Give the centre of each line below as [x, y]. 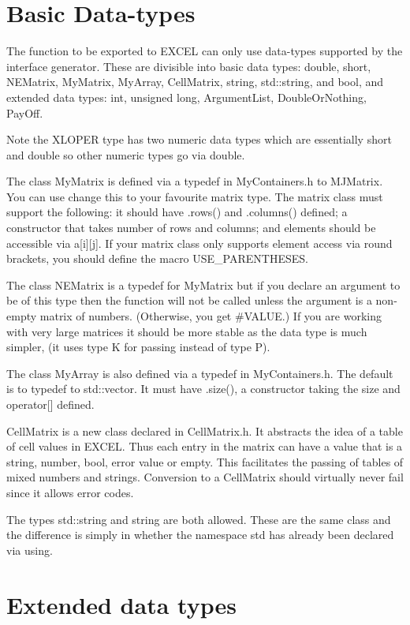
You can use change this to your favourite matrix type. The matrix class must [195, 196]
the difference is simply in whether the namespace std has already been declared [200, 535]
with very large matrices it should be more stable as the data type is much [187, 331]
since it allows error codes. [70, 492]
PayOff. [25, 112]
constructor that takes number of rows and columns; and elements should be [191, 228]
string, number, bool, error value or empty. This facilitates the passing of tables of [205, 461]
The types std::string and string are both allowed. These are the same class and [199, 519]
